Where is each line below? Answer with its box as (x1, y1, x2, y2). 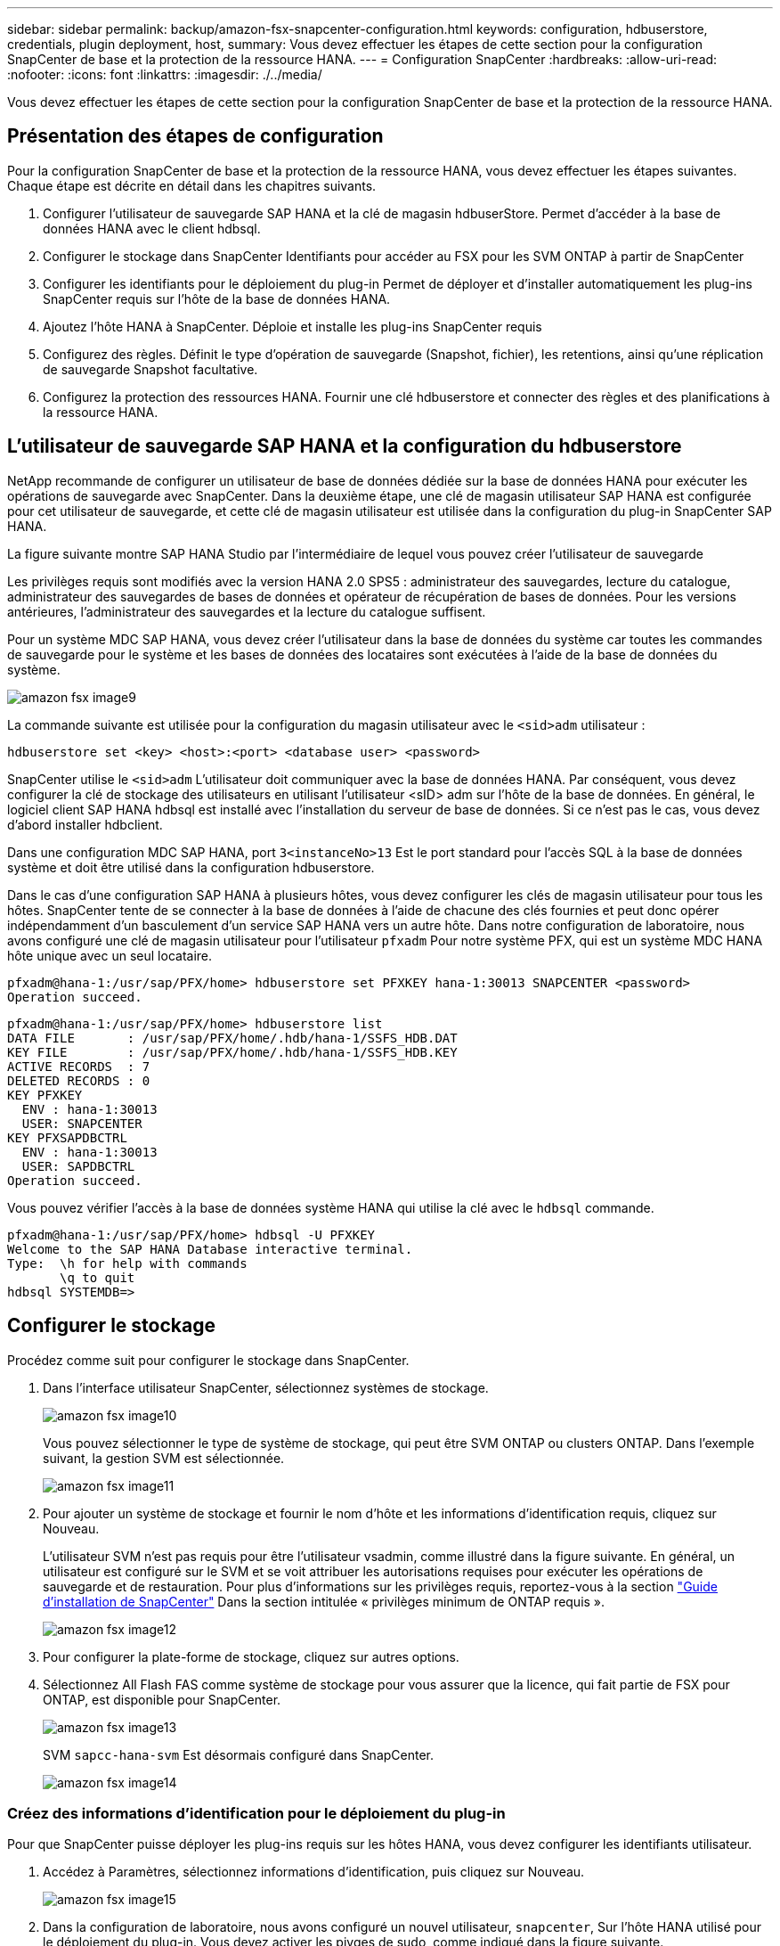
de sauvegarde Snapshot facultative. (43, 361, 258, 377)
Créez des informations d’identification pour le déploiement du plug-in (7, 1803, 506, 1822)
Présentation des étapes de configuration (7, 125, 384, 148)
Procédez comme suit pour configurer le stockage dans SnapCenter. (7, 1352, 410, 1368)
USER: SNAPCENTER (21, 1116, 142, 1131)
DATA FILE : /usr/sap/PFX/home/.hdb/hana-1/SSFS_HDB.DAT (7, 1030, 458, 1045)
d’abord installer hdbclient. (7, 816, 163, 832)
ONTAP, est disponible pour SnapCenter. (43, 1691, 281, 1707)
